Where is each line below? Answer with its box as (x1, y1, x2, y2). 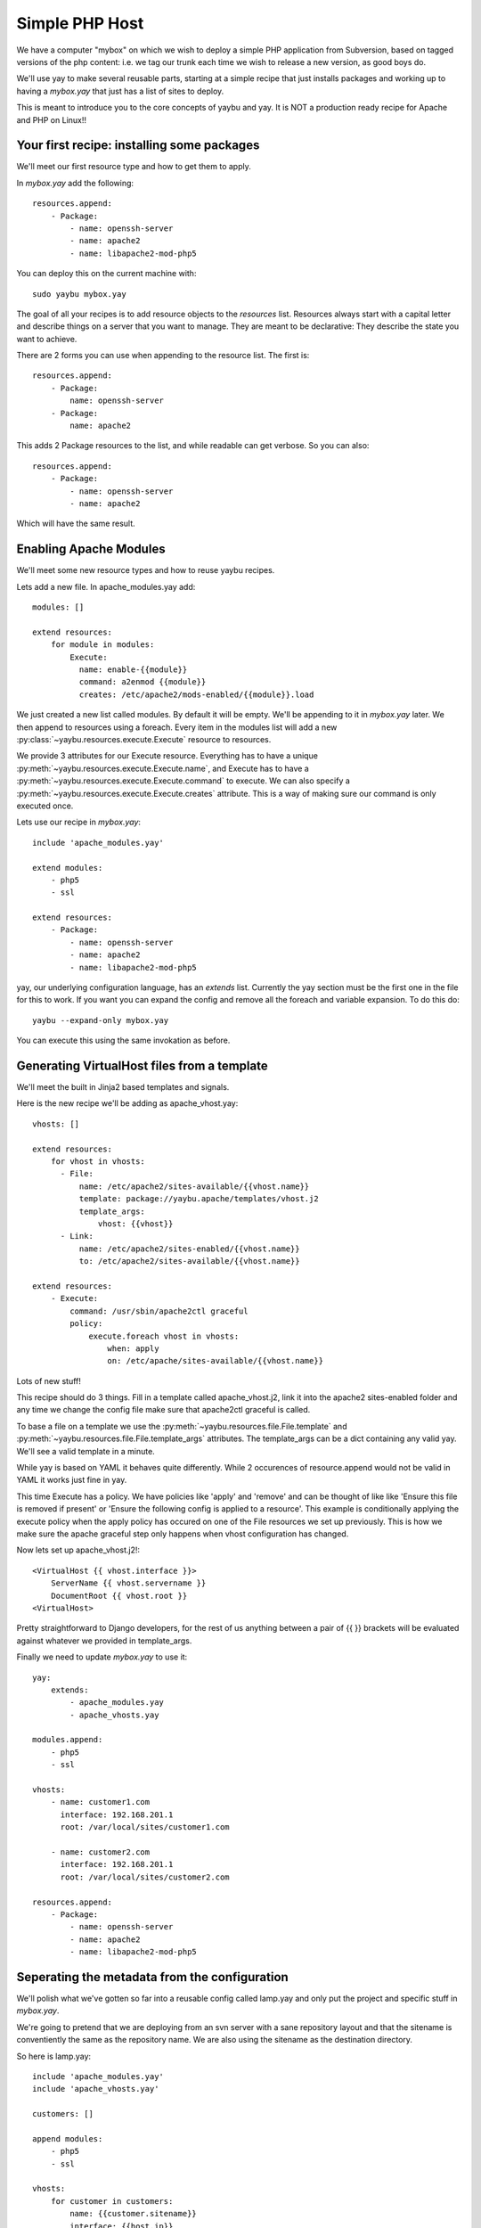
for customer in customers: (50, 2196, 174, 2206)
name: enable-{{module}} (78, 665, 188, 675)
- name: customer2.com (50, 1847, 151, 1857)
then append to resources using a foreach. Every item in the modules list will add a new (16, 722, 338, 733)
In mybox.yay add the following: (16, 177, 134, 188)
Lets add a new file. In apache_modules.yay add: (16, 581, 196, 592)
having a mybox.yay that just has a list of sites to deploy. (16, 86, 224, 96)
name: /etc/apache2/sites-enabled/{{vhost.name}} (78, 1243, 300, 1254)
